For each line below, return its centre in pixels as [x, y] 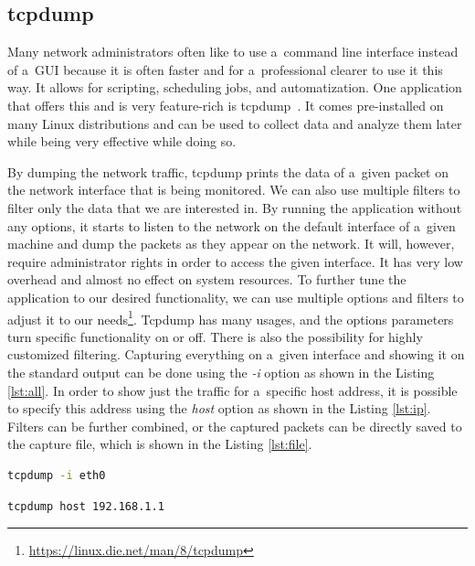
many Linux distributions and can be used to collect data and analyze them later [235, 123]
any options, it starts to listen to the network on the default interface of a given [232, 225]
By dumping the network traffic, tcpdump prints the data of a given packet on [228, 171]
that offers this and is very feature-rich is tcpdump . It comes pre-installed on [226, 105]
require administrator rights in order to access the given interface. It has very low [235, 261]
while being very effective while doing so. [122, 141]
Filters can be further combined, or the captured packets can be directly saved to [235, 426]
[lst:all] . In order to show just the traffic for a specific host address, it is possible [232, 390]
